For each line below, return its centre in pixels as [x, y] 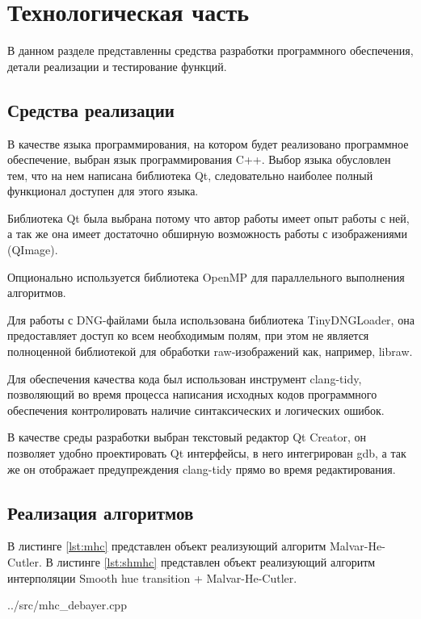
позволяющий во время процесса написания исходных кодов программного [192, 394]
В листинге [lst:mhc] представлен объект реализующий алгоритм [167, 546]
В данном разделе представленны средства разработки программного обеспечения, [210, 50]
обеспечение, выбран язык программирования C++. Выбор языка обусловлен [199, 159]
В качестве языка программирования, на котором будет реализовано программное [208, 143]
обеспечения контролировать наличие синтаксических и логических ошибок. [196, 410]
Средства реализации [91, 109]
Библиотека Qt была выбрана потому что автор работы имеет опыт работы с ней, [208, 217]
